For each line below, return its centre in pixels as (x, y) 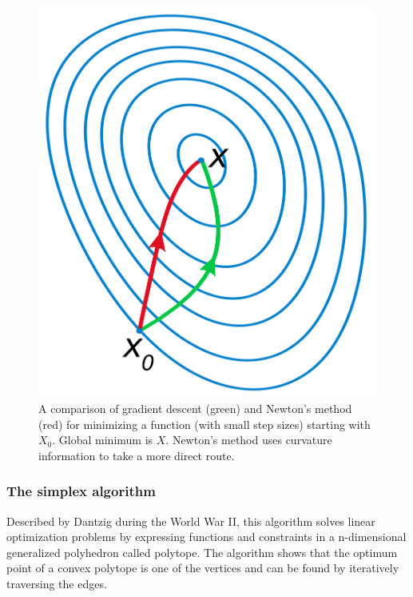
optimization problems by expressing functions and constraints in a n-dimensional (206, 537)
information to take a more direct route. (137, 455)
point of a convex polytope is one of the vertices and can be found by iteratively (203, 568)
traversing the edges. (57, 583)
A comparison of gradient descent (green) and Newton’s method (195, 408)
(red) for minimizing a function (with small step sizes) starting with (205, 424)
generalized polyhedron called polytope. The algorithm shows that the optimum (202, 552)
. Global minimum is (103, 440)
